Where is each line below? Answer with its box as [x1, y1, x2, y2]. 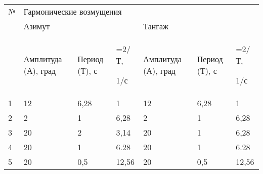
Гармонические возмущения [23, 6, 122, 17]
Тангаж [143, 20, 169, 32]
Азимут [23, 20, 50, 32]
